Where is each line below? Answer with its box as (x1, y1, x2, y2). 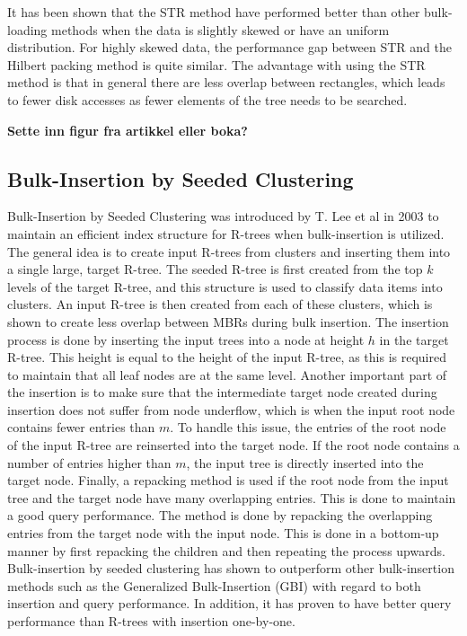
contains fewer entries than (7, 418, 155, 437)
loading (7, 20, 48, 39)
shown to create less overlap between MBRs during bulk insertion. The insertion (7, 312, 449, 331)
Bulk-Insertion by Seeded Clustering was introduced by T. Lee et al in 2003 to (7, 207, 439, 225)
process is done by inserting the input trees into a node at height (7, 330, 365, 349)
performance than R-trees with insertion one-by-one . (7, 612, 295, 631)
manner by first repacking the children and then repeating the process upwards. (7, 541, 445, 560)
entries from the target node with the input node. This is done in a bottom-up (7, 524, 439, 543)
